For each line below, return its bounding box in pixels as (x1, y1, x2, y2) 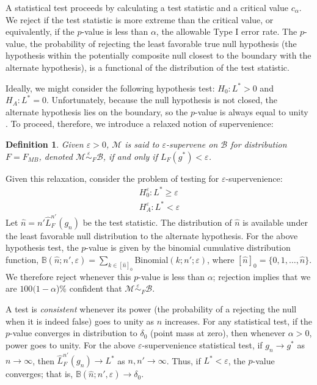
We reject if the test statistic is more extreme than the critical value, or (5, 13, 274, 26)
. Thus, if (166, 354, 201, 367)
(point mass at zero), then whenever (150, 326, 286, 339)
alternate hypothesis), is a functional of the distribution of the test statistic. (5, 60, 290, 73)
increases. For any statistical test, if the (164, 314, 313, 327)
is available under (242, 215, 308, 228)
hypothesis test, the (5, 241, 79, 254)
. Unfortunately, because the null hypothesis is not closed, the (46, 93, 277, 106)
